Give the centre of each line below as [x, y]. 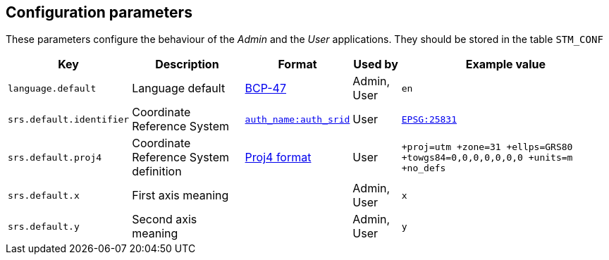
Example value [505, 64]
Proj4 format [278, 157]
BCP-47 [266, 88]
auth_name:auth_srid [297, 119]
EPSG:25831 [429, 119]
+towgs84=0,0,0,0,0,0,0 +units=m [487, 157]
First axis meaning [180, 196]
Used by [376, 64]
